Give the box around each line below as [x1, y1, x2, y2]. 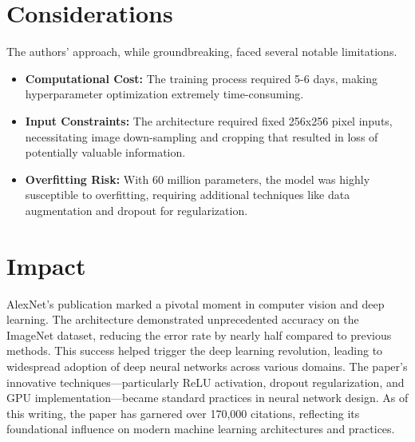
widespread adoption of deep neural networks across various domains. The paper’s [6, 357, 408, 374]
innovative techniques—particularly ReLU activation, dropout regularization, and [6, 373, 405, 390]
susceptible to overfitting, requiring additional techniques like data [25, 186, 350, 203]
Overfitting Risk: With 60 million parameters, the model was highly [25, 170, 370, 187]
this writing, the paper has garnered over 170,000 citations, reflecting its [6, 404, 360, 421]
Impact [6, 249, 86, 281]
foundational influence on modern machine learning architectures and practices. [6, 420, 395, 437]
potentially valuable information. [25, 144, 186, 161]
